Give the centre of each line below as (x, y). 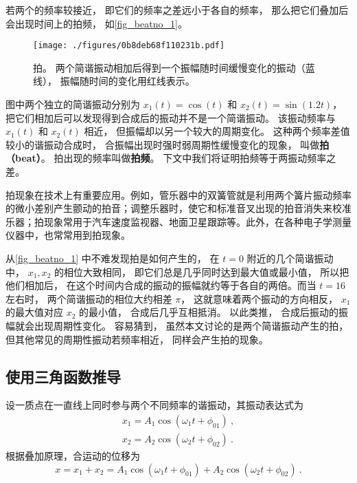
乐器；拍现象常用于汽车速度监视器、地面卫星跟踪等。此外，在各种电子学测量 (178, 221)
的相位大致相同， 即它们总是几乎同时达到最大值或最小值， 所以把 (201, 271)
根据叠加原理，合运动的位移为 (73, 455)
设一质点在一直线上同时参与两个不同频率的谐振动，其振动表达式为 (154, 405)
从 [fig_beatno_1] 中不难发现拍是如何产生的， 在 (113, 258)
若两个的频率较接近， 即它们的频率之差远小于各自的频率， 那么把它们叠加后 (177, 10)
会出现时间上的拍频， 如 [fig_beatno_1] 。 (96, 23)
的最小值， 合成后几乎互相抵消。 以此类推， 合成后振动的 (209, 312)
